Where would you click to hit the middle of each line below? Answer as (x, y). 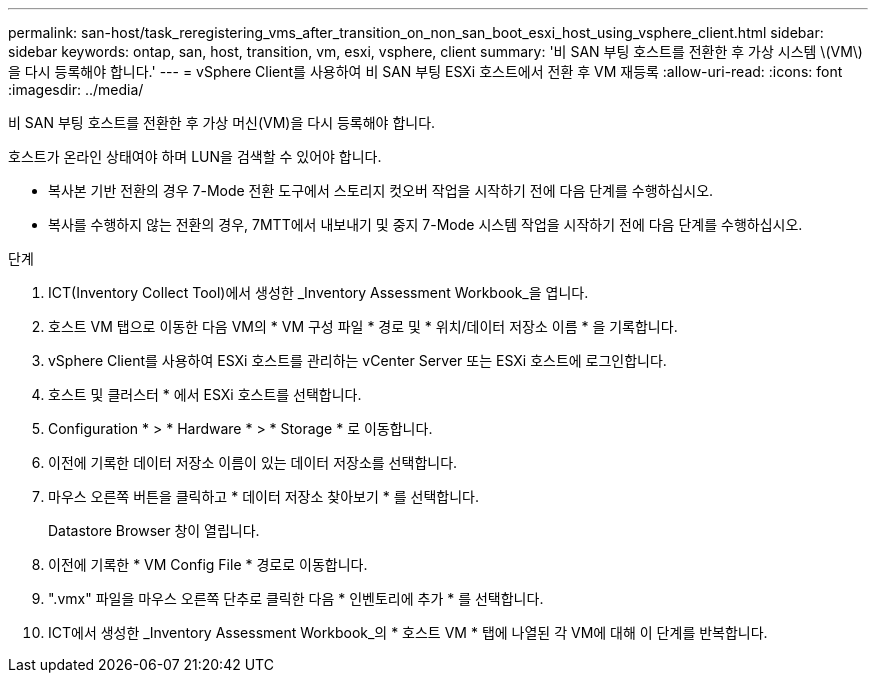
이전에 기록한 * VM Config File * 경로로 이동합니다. (208, 564)
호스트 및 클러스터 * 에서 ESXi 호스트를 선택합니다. (205, 394)
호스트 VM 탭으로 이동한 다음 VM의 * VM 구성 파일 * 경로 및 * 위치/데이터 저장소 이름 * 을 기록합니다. (363, 326)
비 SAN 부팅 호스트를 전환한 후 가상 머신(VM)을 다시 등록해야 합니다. (222, 122)
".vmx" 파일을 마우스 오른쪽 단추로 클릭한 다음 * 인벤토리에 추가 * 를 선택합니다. (296, 598)
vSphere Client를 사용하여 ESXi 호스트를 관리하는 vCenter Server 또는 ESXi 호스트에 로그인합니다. (357, 360)
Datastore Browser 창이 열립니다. (154, 530)
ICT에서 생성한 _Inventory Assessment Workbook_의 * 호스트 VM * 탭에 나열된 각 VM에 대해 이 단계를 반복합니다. (408, 632)
